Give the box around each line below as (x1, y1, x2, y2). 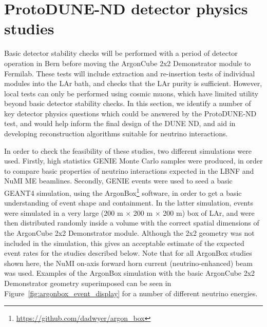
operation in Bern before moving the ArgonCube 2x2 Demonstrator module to (4, 57, 251, 68)
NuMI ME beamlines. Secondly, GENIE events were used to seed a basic (4, 175, 233, 186)
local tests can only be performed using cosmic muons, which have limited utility (4, 88, 259, 98)
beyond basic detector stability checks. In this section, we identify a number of (4, 98, 251, 109)
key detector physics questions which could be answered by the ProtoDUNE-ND (4, 108, 257, 118)
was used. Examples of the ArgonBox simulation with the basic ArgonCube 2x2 (4, 268, 255, 278)
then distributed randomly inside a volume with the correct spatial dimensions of (4, 217, 259, 228)
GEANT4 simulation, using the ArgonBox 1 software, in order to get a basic (4, 186, 242, 198)
